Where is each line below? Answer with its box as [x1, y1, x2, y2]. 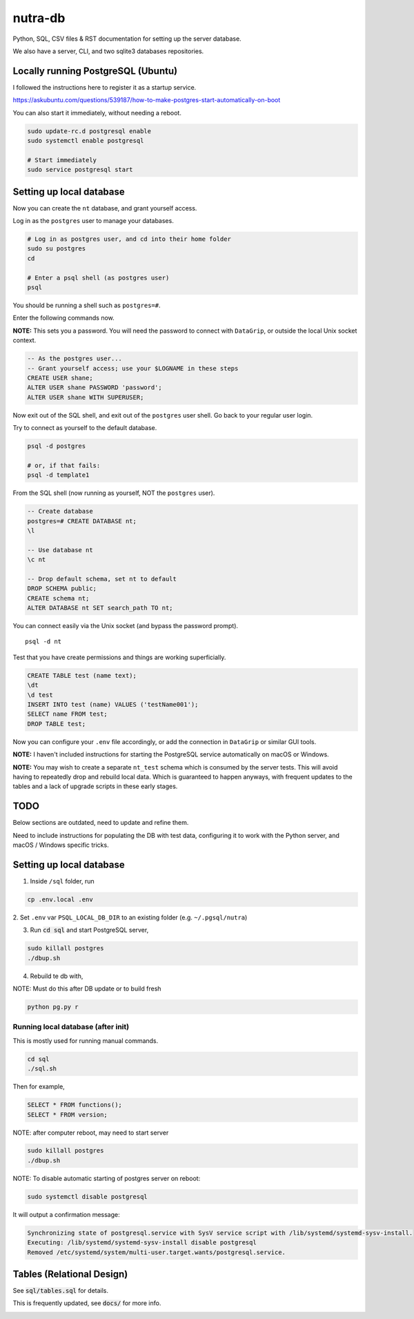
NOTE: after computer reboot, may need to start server [12, 1129, 169, 1137]
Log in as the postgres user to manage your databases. [12, 217, 174, 225]
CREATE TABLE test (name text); [27, 672, 137, 679]
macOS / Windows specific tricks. [12, 841, 110, 849]
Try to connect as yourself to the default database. [12, 424, 157, 432]
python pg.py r [27, 1003, 79, 1011]
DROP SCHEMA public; [27, 585, 97, 593]
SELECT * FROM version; [27, 1111, 108, 1118]
